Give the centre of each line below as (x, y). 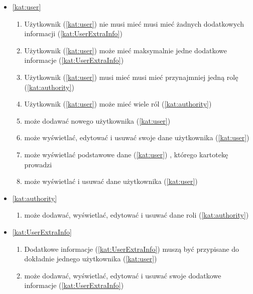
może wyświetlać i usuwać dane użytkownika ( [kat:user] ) (111, 181)
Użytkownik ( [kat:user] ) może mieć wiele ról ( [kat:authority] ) (118, 104)
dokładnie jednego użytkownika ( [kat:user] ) (91, 259)
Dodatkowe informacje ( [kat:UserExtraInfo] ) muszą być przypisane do (132, 249)
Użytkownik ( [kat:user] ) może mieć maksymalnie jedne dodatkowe (126, 50)
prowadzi (38, 164)
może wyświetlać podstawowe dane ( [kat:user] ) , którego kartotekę (126, 154)
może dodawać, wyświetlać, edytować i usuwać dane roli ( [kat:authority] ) (137, 215)
